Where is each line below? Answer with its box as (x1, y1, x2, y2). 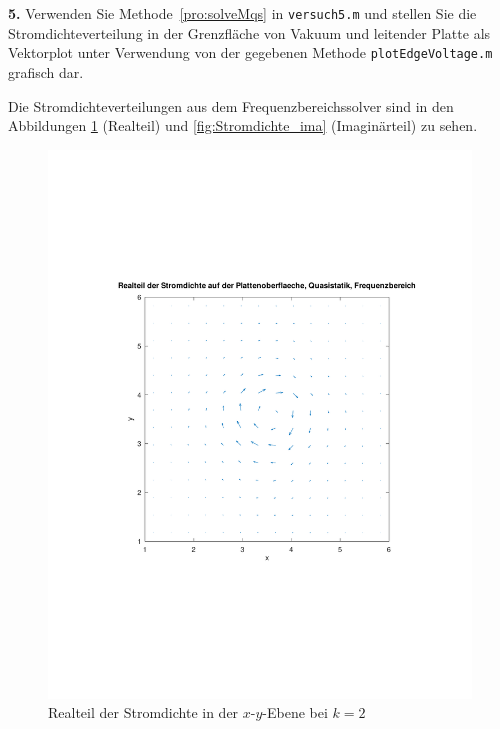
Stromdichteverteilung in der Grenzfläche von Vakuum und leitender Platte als (8, 22, 491, 43)
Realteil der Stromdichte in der (48, 702, 239, 723)
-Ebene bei (262, 702, 328, 723)
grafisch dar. (8, 61, 84, 82)
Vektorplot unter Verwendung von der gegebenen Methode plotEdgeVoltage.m (8, 42, 493, 63)
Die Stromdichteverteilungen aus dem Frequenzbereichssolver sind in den (8, 95, 454, 116)
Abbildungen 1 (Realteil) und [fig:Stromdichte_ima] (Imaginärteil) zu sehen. (8, 115, 478, 136)
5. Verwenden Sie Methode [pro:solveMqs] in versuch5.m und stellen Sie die (8, 3, 477, 23)
